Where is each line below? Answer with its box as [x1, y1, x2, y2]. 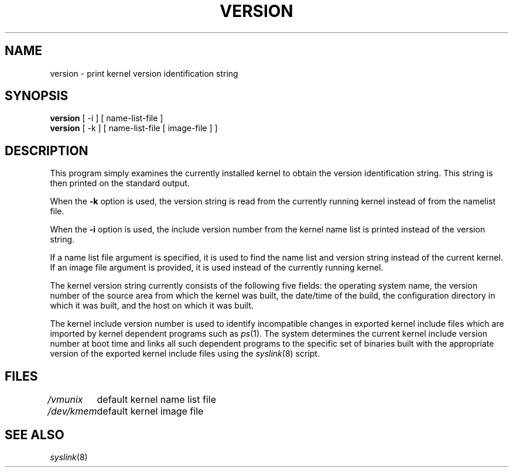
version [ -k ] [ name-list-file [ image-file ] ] [50, 123, 218, 134]
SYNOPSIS [5, 88, 69, 104]
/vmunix [47, 394, 83, 406]
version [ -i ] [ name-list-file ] [50, 113, 163, 124]
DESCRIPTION [5, 143, 88, 158]
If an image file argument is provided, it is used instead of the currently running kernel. [50, 262, 384, 273]
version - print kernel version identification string [50, 68, 238, 78]
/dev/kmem [47, 405, 97, 418]
